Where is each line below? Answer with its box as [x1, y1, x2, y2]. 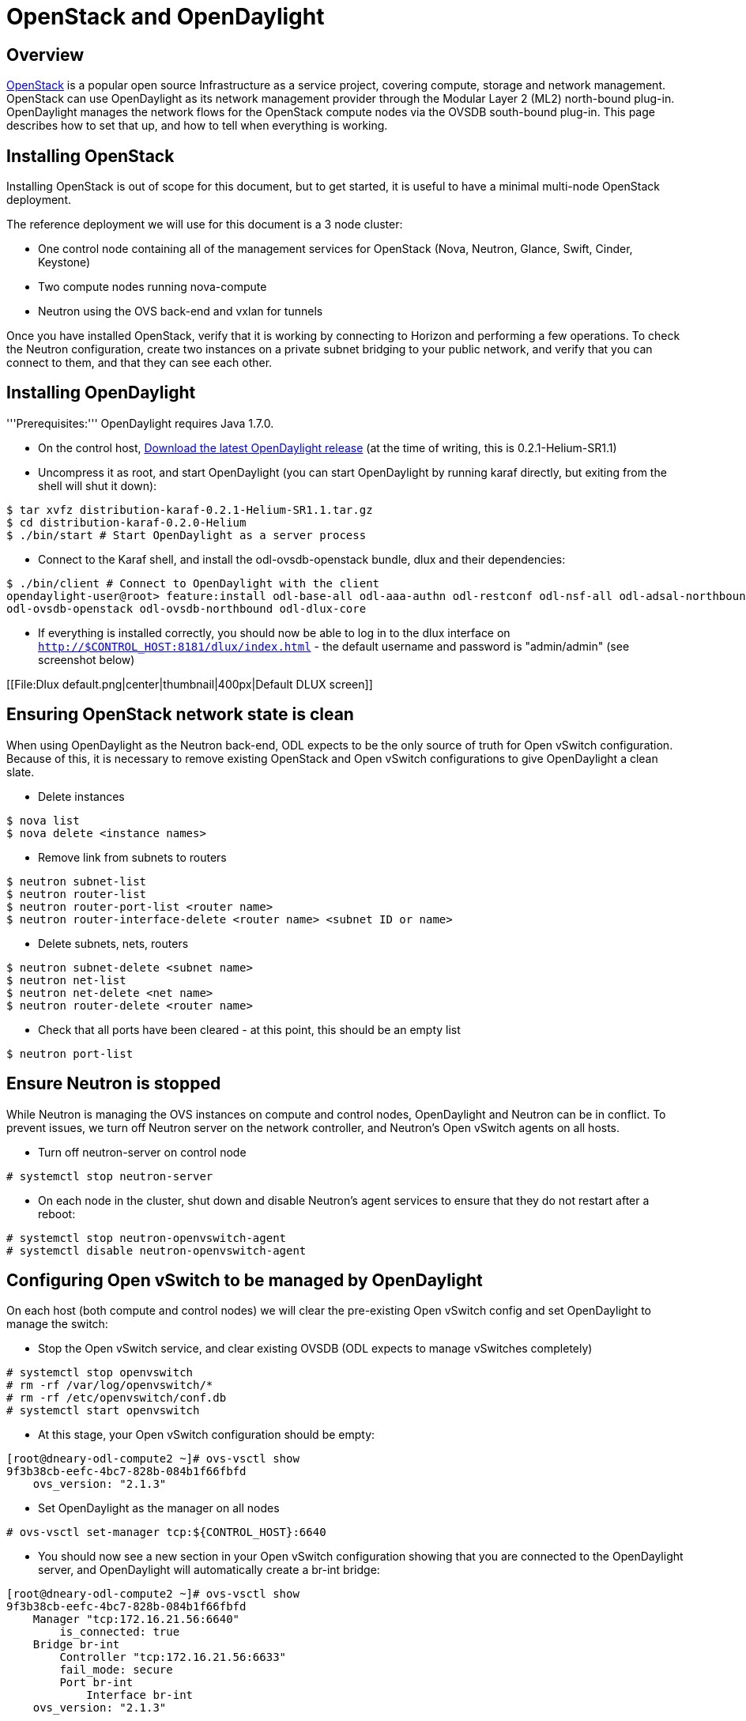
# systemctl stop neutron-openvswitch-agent [6, 1231, 287, 1244]
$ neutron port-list [6, 1047, 134, 1060]
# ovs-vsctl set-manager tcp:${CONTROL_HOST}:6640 [6, 1526, 326, 1539]
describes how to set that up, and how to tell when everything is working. [6, 119, 388, 133]
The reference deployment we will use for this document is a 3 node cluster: [6, 217, 403, 232]
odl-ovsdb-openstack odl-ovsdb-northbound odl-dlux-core [6, 602, 367, 615]
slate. [6, 764, 35, 779]
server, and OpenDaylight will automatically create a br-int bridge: [38, 1563, 380, 1577]
